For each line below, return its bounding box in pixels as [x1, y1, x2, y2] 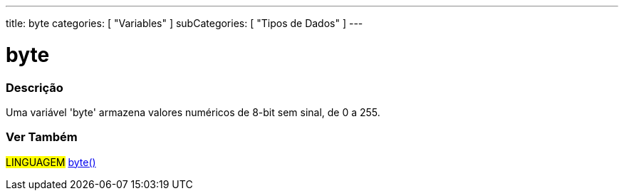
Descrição [6, 80, 63, 95]
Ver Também [6, 130, 78, 145]
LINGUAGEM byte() [6, 155, 96, 168]
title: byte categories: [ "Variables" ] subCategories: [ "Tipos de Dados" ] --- [6, 17, 363, 29]
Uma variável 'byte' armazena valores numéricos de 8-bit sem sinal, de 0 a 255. [6, 105, 380, 118]
